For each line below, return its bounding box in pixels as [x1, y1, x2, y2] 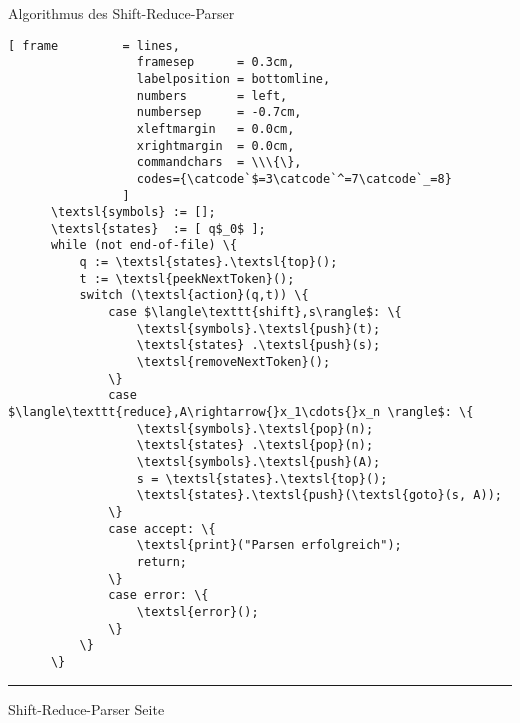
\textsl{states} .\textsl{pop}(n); [136, 438, 374, 453]
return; [136, 554, 187, 569]
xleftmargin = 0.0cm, [136, 121, 295, 136]
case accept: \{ [108, 521, 216, 536]
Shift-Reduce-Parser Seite [8, 698, 165, 719]
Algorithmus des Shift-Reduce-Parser [8, 3, 235, 23]
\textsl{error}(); [136, 604, 259, 619]
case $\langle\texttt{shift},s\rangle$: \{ [108, 305, 402, 320]
